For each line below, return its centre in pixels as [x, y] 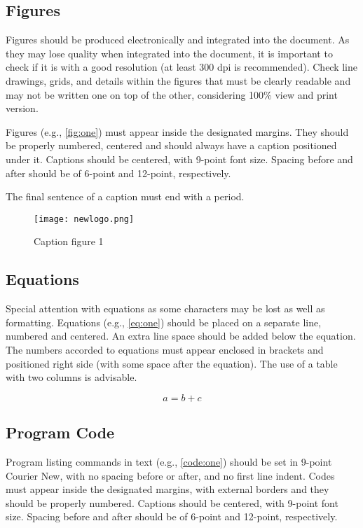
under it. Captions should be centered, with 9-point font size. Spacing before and [179, 159]
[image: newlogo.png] [84, 219]
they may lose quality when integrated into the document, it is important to [169, 53]
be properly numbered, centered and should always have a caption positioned [171, 145]
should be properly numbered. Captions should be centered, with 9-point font [172, 502]
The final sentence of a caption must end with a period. [125, 196]
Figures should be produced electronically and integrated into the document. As [178, 40]
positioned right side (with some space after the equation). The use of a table [172, 363]
